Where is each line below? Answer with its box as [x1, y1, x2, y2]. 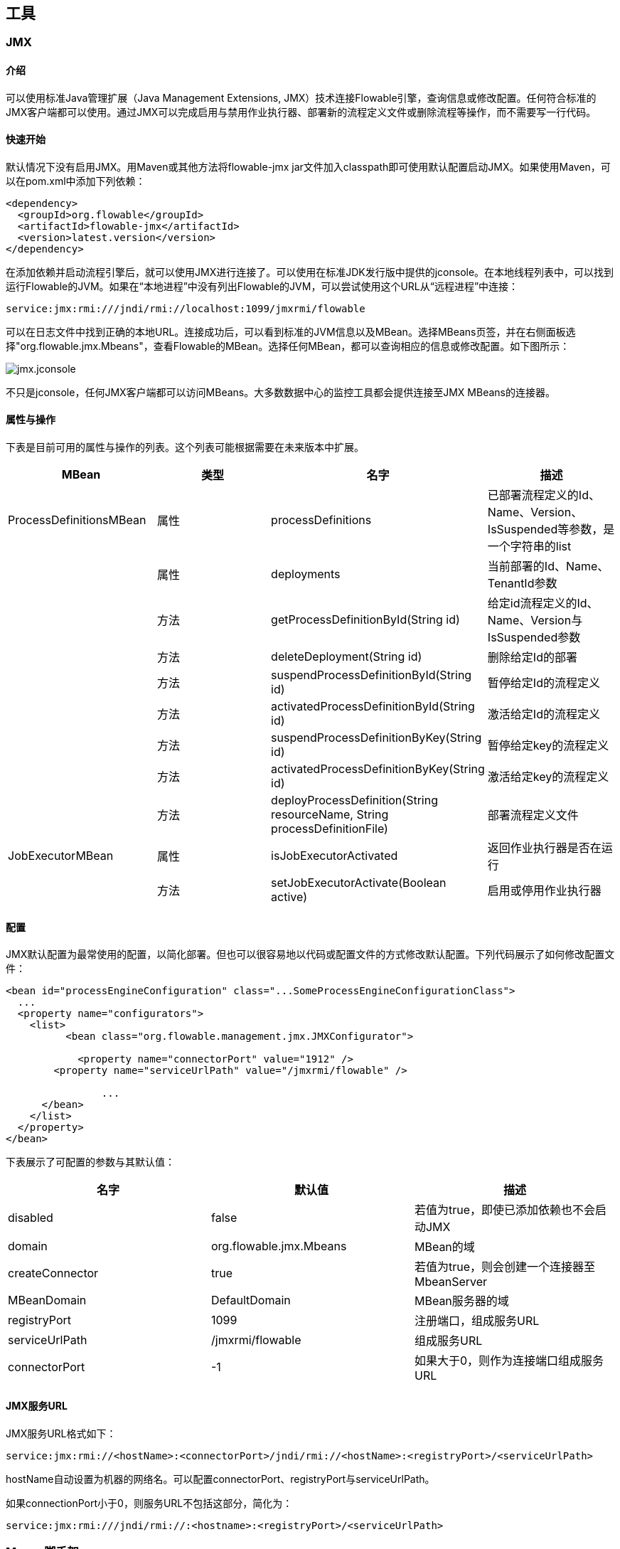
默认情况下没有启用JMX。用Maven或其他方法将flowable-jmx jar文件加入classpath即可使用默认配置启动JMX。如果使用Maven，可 [6, 160, 611, 173]
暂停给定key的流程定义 [487, 738, 609, 753]
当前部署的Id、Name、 [487, 559, 609, 574]
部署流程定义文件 [487, 808, 579, 823]
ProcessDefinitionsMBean [8, 513, 146, 528]
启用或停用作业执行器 [487, 883, 602, 898]
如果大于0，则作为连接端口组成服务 [414, 1353, 604, 1368]
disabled [8, 1210, 53, 1225]
